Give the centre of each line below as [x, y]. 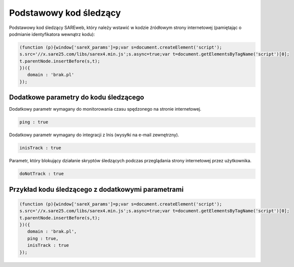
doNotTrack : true [42, 174]
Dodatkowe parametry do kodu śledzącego [77, 98]
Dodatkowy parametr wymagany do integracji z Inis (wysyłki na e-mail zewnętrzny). [94, 135]
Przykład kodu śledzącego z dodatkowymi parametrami [97, 189]
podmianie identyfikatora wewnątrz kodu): [52, 34]
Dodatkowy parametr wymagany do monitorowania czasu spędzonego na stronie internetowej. [105, 109]
